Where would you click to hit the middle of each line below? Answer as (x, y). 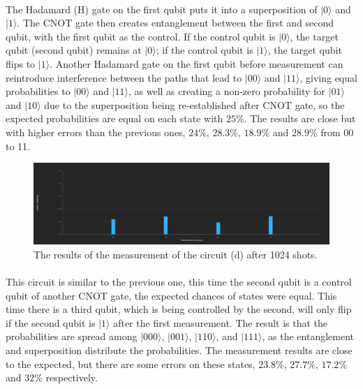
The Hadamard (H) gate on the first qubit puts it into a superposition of (162, 9)
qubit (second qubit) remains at (74, 50)
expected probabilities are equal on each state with (114, 118)
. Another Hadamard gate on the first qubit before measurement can (197, 63)
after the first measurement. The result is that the (221, 322)
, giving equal (328, 77)
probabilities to (38, 91)
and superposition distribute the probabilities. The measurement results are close (179, 350)
